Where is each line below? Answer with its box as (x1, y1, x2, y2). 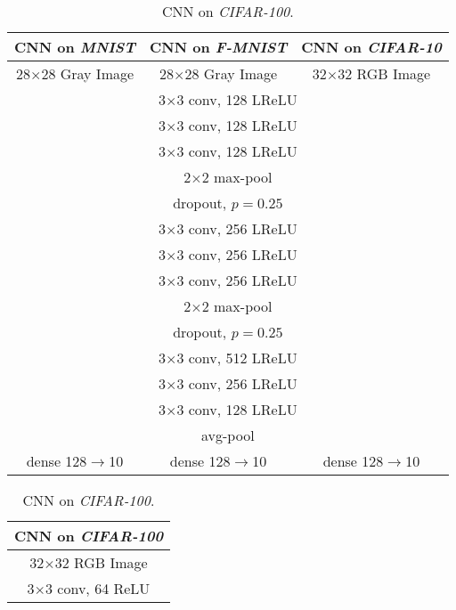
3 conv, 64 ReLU (45, 578, 151, 598)
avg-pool (201, 425, 255, 445)
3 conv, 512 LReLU (176, 347, 297, 368)
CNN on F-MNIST (149, 37, 288, 57)
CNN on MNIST (14, 37, 135, 57)
